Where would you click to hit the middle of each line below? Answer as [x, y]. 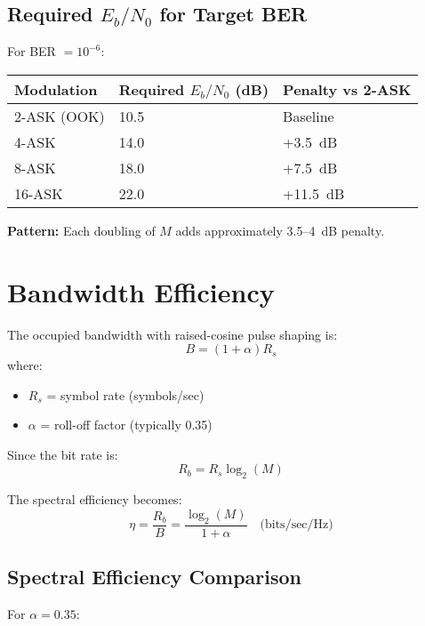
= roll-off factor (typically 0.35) [126, 425]
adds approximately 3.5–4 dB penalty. [280, 230]
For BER [32, 51]
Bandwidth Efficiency [141, 291]
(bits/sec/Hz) [297, 525]
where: [25, 365]
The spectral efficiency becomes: [95, 499]
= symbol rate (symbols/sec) [125, 394]
